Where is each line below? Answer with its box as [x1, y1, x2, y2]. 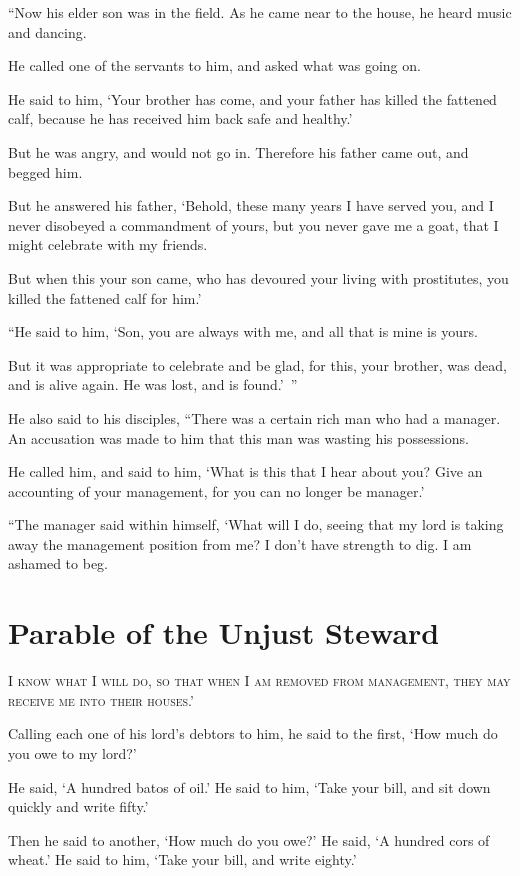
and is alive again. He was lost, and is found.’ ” [8, 374, 298, 395]
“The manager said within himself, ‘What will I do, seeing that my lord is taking [8, 514, 504, 535]
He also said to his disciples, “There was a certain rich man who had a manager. [8, 407, 501, 428]
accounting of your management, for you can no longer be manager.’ [8, 480, 425, 501]
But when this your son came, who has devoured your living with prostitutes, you [8, 267, 509, 288]
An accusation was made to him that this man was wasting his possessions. [8, 427, 469, 448]
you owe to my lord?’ [8, 742, 137, 763]
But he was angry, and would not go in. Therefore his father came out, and [8, 141, 469, 162]
